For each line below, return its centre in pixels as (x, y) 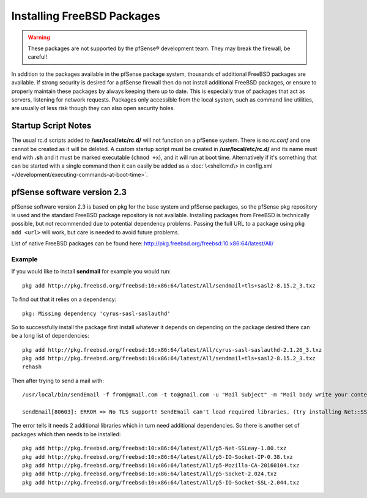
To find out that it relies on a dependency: (64, 299)
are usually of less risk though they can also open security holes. (93, 108)
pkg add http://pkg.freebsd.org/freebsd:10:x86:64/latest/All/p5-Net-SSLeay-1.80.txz (154, 448)
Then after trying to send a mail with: (57, 381)
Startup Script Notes (51, 126)
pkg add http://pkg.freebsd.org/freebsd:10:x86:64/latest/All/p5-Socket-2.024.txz (150, 474)
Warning (39, 37)
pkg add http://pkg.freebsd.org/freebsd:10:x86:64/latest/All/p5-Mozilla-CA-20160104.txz (161, 465)
